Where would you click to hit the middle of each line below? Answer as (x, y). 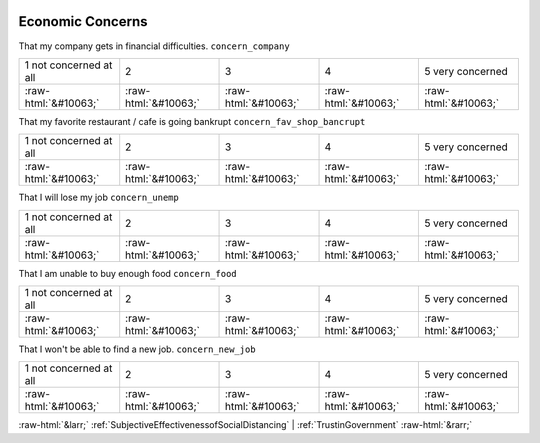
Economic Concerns (83, 21)
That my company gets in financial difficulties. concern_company (154, 46)
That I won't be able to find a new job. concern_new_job (137, 349)
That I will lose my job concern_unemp (98, 197)
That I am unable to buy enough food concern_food (127, 273)
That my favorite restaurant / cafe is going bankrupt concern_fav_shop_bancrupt (192, 121)
